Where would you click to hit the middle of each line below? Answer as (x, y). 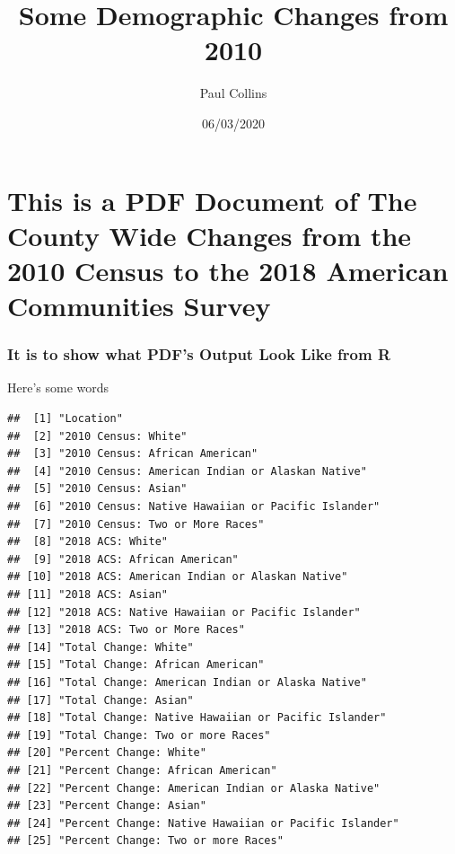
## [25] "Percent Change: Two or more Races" (145, 841)
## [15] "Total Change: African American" (136, 665)
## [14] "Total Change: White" (101, 647)
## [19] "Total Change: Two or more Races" (139, 735)
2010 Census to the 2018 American (228, 270)
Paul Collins (233, 93)
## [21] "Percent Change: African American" (142, 770)
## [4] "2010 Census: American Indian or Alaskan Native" (187, 471)
